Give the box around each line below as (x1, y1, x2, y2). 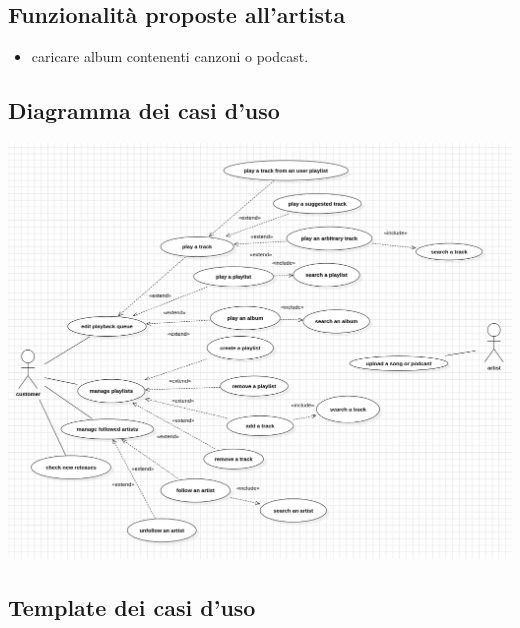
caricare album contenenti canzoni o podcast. (31, 46, 309, 67)
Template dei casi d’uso (8, 591, 256, 622)
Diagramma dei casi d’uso (8, 95, 280, 126)
